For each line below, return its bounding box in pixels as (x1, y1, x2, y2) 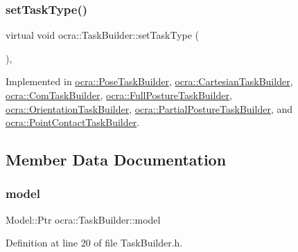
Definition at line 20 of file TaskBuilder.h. (6, 235, 183, 250)
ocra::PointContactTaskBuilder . (6, 115, 140, 129)
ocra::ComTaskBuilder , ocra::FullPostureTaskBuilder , (6, 88, 232, 102)
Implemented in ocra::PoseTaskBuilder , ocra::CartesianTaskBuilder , (6, 74, 293, 89)
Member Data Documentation (6, 149, 227, 170)
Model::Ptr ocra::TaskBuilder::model (6, 212, 161, 226)
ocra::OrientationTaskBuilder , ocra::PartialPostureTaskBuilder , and (6, 101, 292, 116)
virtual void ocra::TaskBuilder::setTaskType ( (6, 28, 200, 42)
